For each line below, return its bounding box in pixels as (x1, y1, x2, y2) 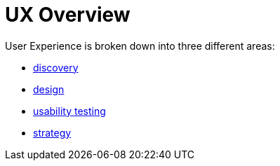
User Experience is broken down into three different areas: (5, 39, 275, 52)
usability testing (33, 104, 106, 117)
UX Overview (5, 3, 131, 27)
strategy (33, 126, 72, 139)
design (33, 83, 65, 95)
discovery (33, 61, 79, 74)
